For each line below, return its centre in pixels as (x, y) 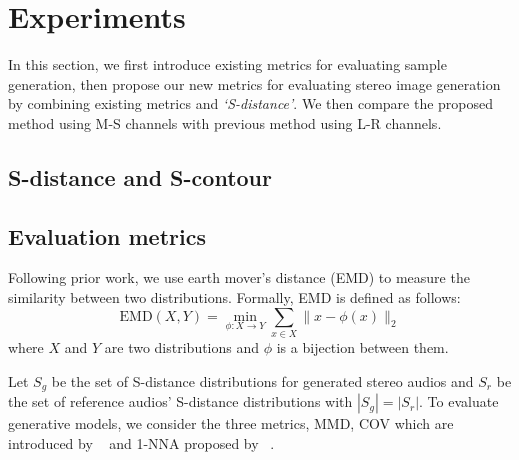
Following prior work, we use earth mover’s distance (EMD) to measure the (239, 277)
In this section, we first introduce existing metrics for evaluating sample (227, 64)
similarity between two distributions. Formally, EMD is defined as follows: (234, 297)
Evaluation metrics (107, 235)
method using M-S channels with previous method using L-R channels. (225, 122)
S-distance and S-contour (140, 176)
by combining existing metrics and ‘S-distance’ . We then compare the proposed (251, 103)
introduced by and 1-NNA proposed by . (141, 442)
